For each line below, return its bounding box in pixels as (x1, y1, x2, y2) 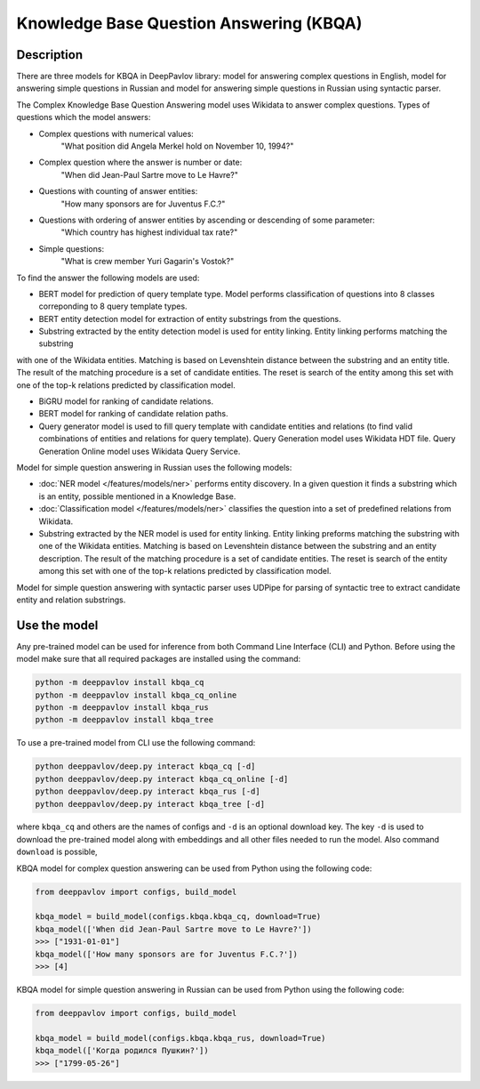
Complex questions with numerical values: (38, 128, 195, 139)
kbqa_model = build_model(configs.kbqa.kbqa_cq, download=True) (35, 912, 322, 922)
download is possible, (16, 846, 98, 858)
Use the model (16, 617, 99, 633)
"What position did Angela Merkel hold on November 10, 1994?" (60, 141, 294, 151)
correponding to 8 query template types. (38, 301, 188, 311)
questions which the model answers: (16, 112, 151, 123)
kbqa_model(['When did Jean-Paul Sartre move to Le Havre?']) (35, 924, 312, 934)
